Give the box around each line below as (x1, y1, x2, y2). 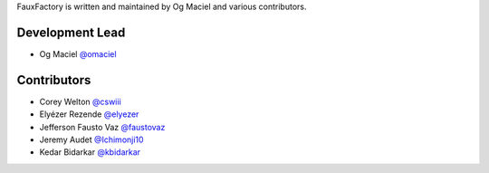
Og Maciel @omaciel (39, 48, 117, 59)
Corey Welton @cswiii (39, 96, 121, 107)
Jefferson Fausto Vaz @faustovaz (39, 121, 166, 132)
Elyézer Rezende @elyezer (39, 109, 139, 120)
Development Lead (16, 24, 126, 40)
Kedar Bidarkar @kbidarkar (39, 147, 140, 158)
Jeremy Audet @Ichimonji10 (39, 134, 144, 145)
